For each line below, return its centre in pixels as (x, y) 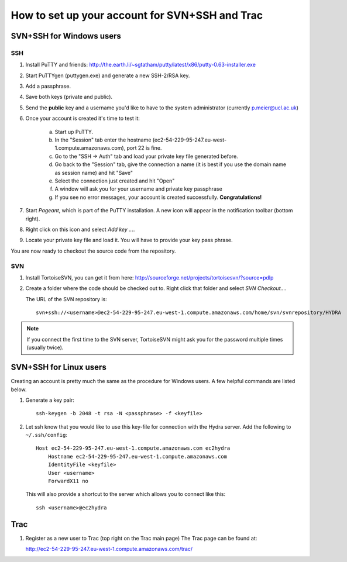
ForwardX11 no (68, 481)
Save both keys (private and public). (69, 97)
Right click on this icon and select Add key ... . (80, 229)
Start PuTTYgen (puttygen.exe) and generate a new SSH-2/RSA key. (108, 75)
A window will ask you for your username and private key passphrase (138, 189)
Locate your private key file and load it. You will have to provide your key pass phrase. (129, 240)
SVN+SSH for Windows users (66, 36)
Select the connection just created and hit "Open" (115, 181)
